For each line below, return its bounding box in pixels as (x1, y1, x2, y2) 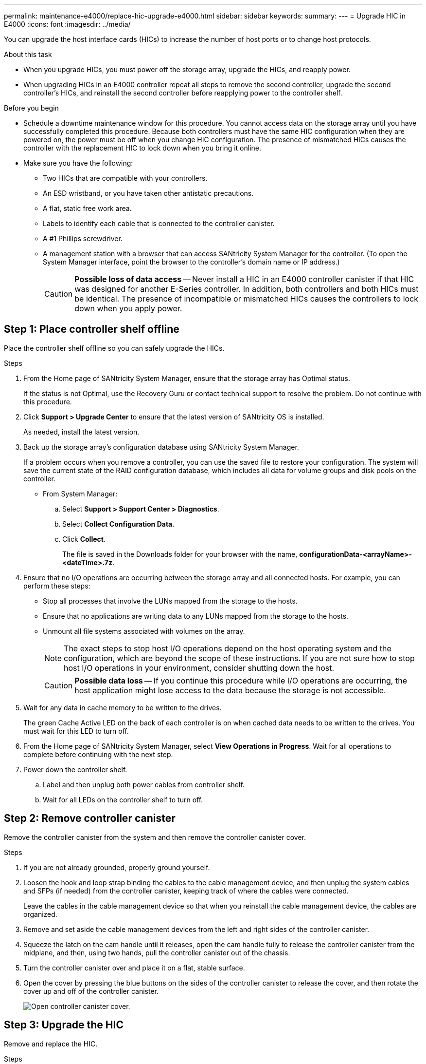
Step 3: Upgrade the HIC (4, 1019, 124, 1031)
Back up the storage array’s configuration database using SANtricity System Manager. (23, 442, 299, 451)
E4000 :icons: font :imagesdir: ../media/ (4, 20, 131, 28)
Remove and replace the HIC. (4, 1039, 98, 1048)
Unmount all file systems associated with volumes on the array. (43, 627, 245, 635)
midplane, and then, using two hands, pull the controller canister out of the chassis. (23, 948, 290, 957)
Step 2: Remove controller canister (4, 812, 176, 825)
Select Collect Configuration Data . (62, 519, 175, 528)
